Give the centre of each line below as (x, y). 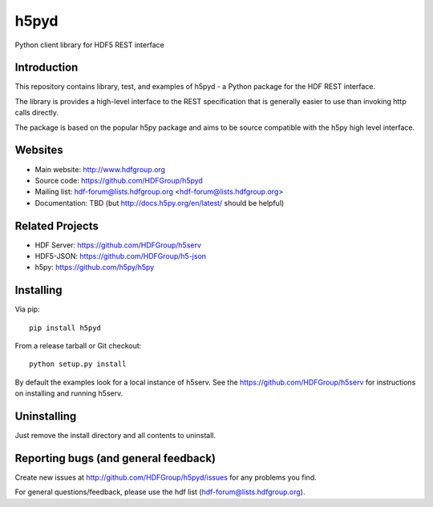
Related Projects (57, 225)
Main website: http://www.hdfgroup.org (100, 169)
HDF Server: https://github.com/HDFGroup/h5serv (118, 245)
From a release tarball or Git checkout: (78, 346)
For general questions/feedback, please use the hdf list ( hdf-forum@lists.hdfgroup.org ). (160, 492)
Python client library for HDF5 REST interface (89, 45)
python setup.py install (78, 364)
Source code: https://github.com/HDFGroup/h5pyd (119, 180)
